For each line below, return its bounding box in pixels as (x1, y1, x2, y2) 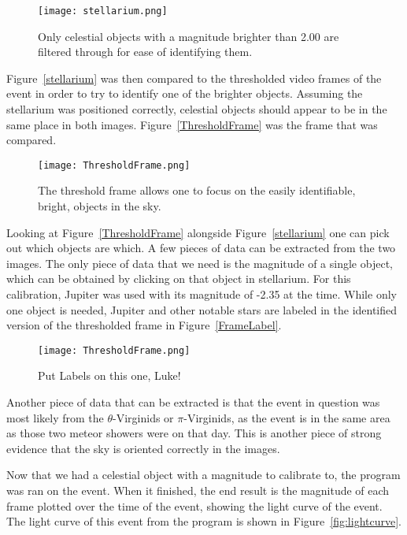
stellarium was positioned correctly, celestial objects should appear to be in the (6, 101, 387, 117)
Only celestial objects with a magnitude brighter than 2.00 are (38, 28, 339, 44)
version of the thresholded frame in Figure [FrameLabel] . (6, 317, 282, 333)
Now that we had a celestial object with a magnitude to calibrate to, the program (6, 466, 401, 483)
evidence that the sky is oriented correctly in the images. (6, 440, 280, 456)
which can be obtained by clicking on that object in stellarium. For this (6, 270, 351, 287)
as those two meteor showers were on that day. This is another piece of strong (6, 425, 382, 441)
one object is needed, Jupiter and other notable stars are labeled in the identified (6, 301, 398, 318)
